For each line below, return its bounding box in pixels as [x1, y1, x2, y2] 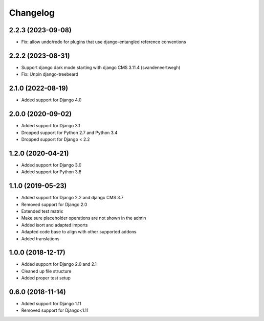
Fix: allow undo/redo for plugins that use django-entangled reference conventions [21, 39, 186, 45]
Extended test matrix [21, 208, 64, 214]
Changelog [9, 7, 55, 18]
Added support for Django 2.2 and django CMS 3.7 [21, 195, 124, 201]
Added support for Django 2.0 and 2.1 [21, 261, 97, 267]
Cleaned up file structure [21, 268, 72, 274]
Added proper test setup [21, 275, 71, 281]
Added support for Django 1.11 [21, 301, 82, 307]
